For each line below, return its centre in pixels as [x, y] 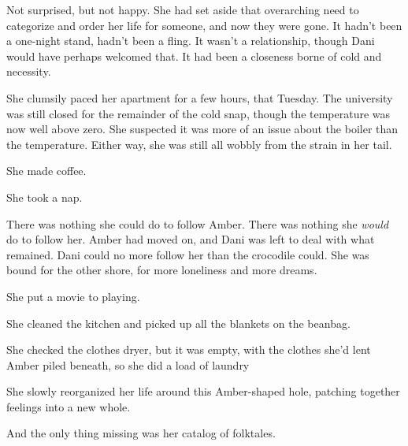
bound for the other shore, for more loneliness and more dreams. [162, 270]
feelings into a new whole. [69, 406]
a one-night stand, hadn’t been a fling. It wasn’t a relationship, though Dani [191, 41]
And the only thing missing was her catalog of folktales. [141, 433]
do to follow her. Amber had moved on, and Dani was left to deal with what [191, 239]
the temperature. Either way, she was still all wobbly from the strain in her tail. [199, 144]
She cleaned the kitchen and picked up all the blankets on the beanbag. [178, 323]
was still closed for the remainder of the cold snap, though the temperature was [198, 113]
